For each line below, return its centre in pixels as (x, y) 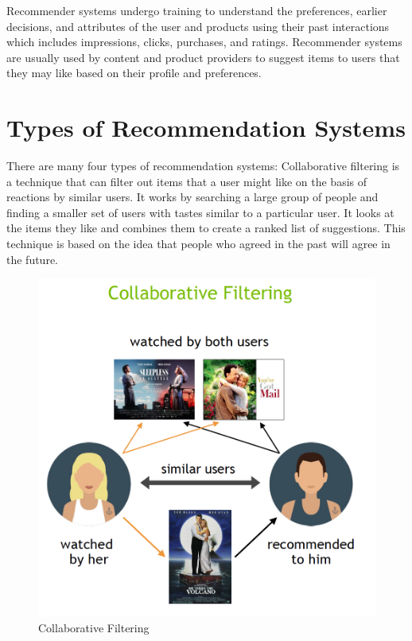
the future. (33, 259)
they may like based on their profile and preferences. (134, 73)
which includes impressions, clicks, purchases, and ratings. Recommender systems (204, 42)
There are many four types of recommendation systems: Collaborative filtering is (203, 166)
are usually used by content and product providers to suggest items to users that (203, 57)
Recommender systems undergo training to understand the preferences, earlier (197, 10)
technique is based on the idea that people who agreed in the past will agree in (198, 244)
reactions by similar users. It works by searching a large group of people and (192, 197)
